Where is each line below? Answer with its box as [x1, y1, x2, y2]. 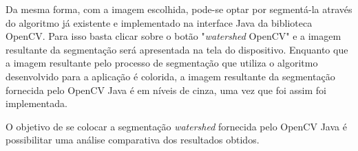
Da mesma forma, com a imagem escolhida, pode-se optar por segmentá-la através [6, 2, 352, 16]
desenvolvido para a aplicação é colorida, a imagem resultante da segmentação [6, 69, 335, 83]
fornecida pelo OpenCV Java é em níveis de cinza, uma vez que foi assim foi [6, 82, 326, 97]
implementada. [6, 96, 67, 111]
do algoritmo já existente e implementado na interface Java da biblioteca [6, 15, 313, 30]
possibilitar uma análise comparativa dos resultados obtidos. [6, 132, 260, 147]
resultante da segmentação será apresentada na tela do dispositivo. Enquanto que [6, 42, 348, 56]
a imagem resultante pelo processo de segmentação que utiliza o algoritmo [6, 56, 318, 70]
